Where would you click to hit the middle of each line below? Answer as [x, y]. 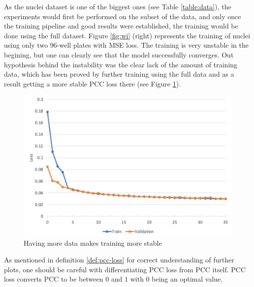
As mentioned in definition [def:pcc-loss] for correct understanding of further [119, 260]
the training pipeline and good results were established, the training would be [121, 26]
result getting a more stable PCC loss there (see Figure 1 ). [93, 83]
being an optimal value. [187, 279]
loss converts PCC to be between [54, 279]
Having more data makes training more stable [93, 243]
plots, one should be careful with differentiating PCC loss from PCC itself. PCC [125, 269]
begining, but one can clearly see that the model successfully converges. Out [119, 54]
